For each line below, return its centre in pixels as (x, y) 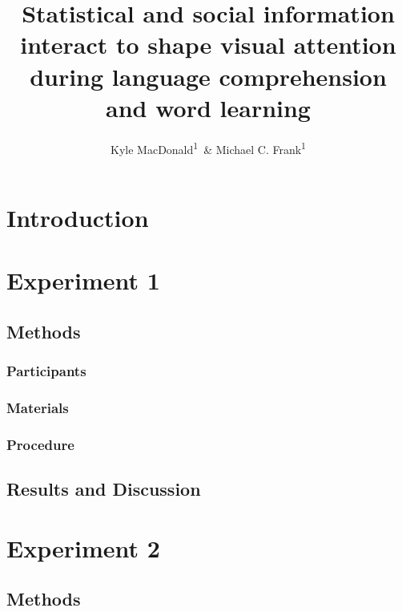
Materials (38, 408)
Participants (46, 371)
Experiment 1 (83, 280)
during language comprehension (208, 76)
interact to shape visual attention (208, 45)
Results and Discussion (104, 489)
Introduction (78, 217)
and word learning (208, 107)
